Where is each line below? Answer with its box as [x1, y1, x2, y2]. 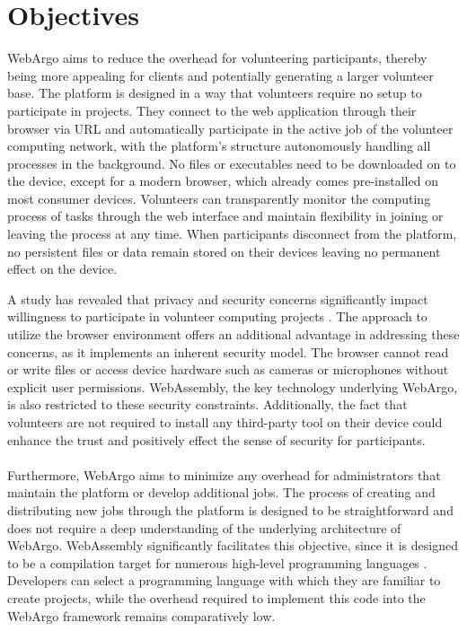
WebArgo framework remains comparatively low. [7, 606, 276, 625]
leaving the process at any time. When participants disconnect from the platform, [7, 224, 457, 243]
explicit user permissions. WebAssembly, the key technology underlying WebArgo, [7, 377, 458, 396]
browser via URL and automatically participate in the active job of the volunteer [7, 118, 454, 137]
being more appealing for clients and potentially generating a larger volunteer [7, 66, 434, 84]
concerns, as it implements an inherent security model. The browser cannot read [7, 342, 449, 361]
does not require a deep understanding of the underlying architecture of [7, 518, 401, 537]
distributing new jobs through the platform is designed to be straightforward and [7, 500, 454, 519]
